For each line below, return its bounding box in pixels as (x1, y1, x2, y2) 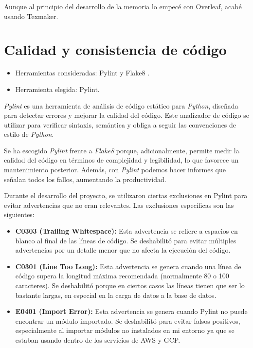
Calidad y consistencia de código (4, 39, 227, 59)
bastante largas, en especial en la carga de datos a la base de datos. (15, 290, 217, 300)
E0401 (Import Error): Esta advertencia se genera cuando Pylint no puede (15, 306, 248, 316)
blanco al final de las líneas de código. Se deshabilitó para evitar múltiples (15, 235, 236, 245)
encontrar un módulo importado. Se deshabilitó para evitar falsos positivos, (15, 315, 240, 326)
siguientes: (4, 209, 35, 220)
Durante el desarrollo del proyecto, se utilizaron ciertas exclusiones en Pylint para (4, 190, 248, 201)
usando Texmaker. (4, 11, 58, 21)
